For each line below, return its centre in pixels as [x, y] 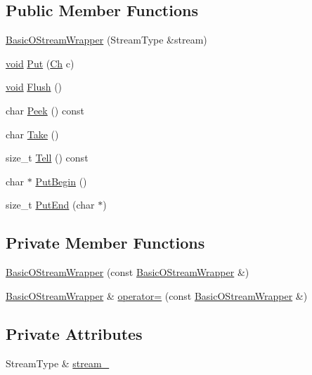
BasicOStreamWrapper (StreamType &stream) [106, 40]
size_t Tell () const [47, 158]
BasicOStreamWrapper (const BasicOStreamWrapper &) [128, 272]
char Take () [32, 134]
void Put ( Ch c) [40, 63]
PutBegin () [61, 181]
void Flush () [34, 87]
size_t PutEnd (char [50, 205]
